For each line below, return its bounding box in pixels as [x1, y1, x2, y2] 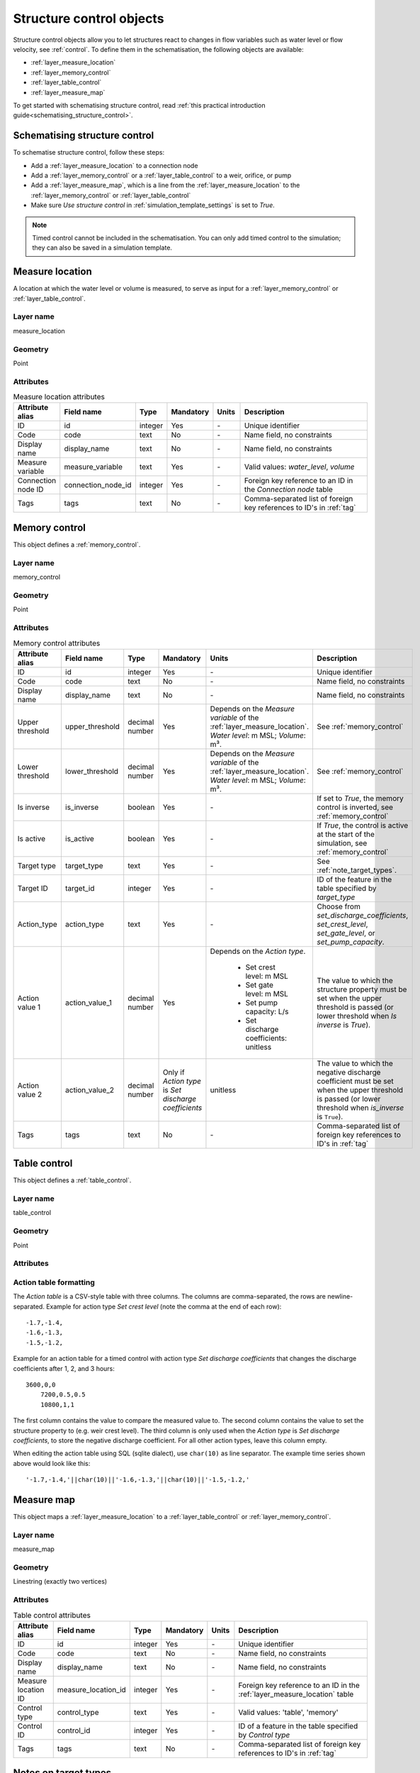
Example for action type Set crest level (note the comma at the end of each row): [46, 1302, 282, 1311]
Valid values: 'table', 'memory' [238, 1707, 339, 1717]
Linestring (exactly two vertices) [13, 1577, 108, 1586]
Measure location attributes [13, 392, 106, 402]
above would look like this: [13, 1459, 91, 1467]
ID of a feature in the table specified [238, 1721, 358, 1730]
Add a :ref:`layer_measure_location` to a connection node [30, 161, 198, 169]
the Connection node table [244, 484, 333, 494]
